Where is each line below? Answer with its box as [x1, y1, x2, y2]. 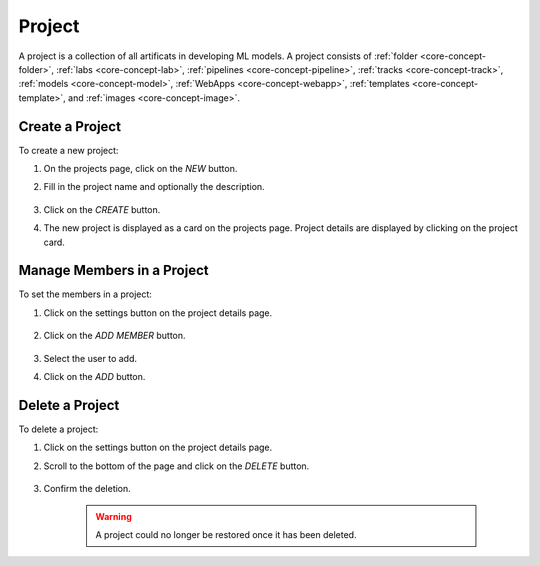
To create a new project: [18, 144, 119, 156]
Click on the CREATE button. [43, 203, 161, 215]
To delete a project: [18, 423, 99, 435]
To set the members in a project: [18, 288, 152, 300]
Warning [95, 510, 132, 522]
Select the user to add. [43, 352, 138, 364]
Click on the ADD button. [43, 371, 146, 383]
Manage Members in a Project [18, 262, 209, 279]
